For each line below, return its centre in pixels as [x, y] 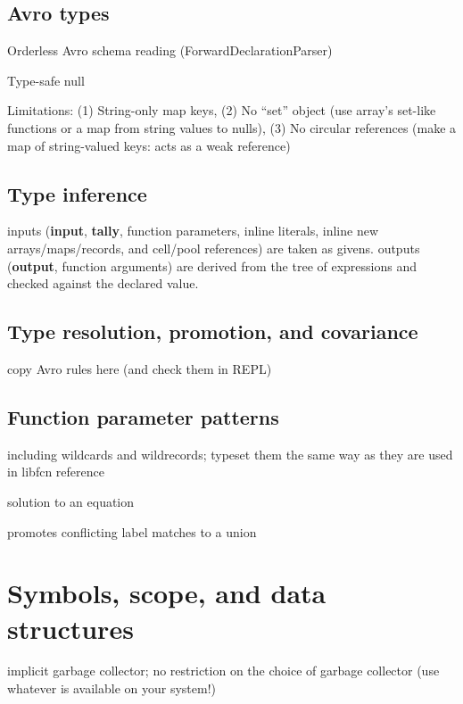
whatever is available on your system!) [112, 688]
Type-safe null [46, 80]
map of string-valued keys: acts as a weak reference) [149, 145]
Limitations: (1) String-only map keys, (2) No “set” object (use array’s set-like [222, 110]
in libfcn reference [56, 472]
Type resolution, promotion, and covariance [213, 331]
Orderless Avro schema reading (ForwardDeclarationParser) [170, 50]
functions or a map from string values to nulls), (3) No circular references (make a [232, 127]
